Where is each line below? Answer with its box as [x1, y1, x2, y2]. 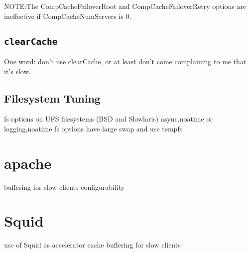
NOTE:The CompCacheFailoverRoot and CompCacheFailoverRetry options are [4, 1, 247, 11]
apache [4, 152, 52, 173]
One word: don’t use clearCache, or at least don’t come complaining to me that [4, 56, 247, 66]
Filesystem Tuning [4, 90, 101, 106]
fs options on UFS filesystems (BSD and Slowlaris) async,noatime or [4, 114, 213, 124]
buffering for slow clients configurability [4, 181, 125, 192]
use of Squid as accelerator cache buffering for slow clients [4, 240, 181, 250]
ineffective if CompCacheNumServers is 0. [4, 10, 131, 21]
